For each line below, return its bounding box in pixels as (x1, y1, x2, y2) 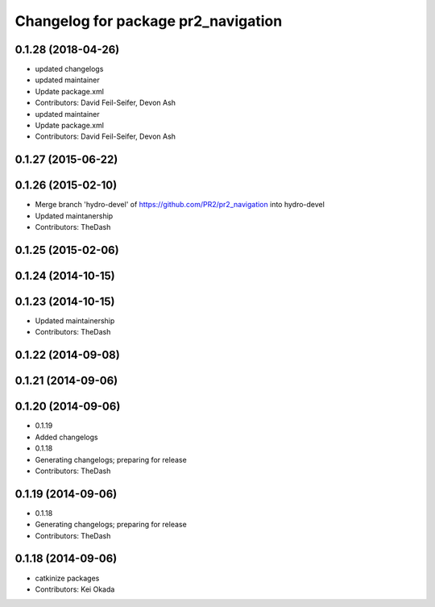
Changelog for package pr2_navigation (14, 12, 283, 30)
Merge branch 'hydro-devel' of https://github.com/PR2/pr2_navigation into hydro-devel (35, 200, 325, 210)
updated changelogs (35, 64, 104, 74)
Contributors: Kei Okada (35, 584, 115, 594)
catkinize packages (35, 573, 100, 583)
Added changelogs (35, 432, 98, 442)
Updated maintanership (35, 210, 114, 221)
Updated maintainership (35, 316, 115, 326)
